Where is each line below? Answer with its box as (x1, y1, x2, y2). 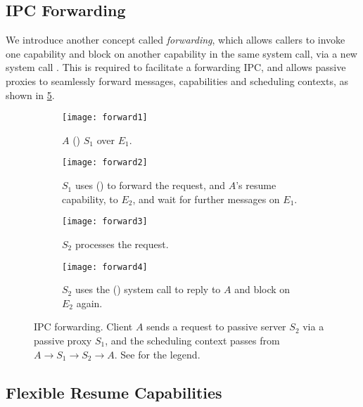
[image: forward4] (62, 261, 148, 272)
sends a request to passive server (146, 319, 286, 334)
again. (76, 295, 103, 310)
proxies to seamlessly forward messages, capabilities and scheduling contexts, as (6, 73, 349, 88)
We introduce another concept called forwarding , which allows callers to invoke (6, 32, 345, 47)
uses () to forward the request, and (75, 178, 226, 193)
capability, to (62, 191, 118, 206)
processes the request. (75, 236, 169, 251)
